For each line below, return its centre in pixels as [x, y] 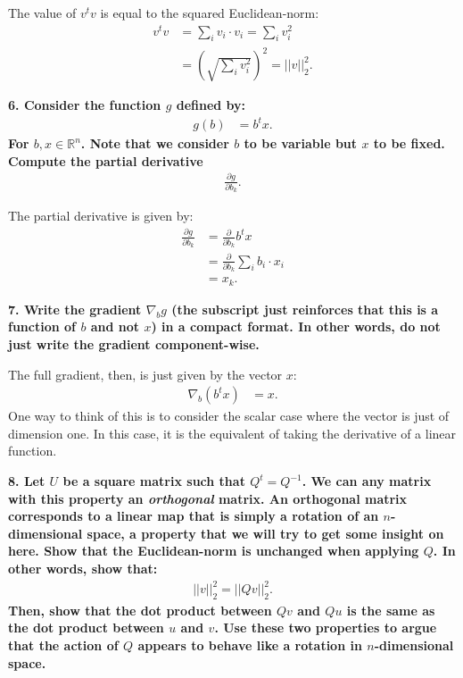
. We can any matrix [367, 481]
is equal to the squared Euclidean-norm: [210, 13]
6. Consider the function [85, 105]
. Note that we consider [155, 143]
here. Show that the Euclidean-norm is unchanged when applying [214, 551]
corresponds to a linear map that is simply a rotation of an [194, 516]
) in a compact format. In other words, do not [296, 326]
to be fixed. [409, 143]
